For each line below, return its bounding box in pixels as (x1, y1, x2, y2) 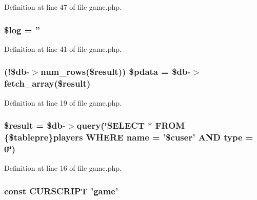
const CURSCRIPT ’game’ (4, 184, 118, 197)
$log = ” (4, 23, 40, 36)
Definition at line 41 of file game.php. (4, 43, 122, 54)
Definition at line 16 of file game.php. (4, 163, 122, 173)
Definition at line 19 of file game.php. (4, 97, 122, 108)
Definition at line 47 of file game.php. (4, 2, 122, 12)
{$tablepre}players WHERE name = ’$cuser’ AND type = (4, 130, 253, 143)
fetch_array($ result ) (4, 77, 91, 90)
